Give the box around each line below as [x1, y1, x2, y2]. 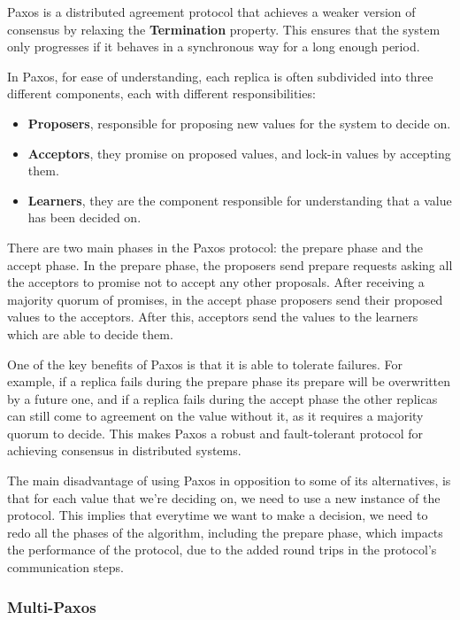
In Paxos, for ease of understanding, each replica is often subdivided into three [7, 66, 433, 85]
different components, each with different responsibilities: [7, 84, 316, 103]
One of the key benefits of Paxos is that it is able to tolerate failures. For [7, 354, 402, 373]
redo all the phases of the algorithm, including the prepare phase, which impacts [7, 523, 443, 541]
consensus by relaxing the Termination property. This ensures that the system [7, 19, 441, 38]
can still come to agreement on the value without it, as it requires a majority [7, 407, 424, 425]
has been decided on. [27, 208, 142, 227]
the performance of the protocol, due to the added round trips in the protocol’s [7, 540, 437, 559]
